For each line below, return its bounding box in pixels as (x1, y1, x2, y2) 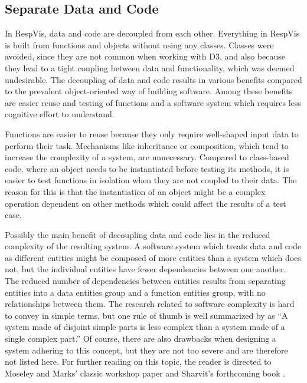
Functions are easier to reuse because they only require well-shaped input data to (5, 127, 299, 140)
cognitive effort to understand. (5, 108, 115, 120)
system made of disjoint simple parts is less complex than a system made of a (5, 321, 285, 333)
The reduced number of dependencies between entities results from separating (5, 275, 286, 287)
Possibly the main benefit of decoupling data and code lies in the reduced (5, 228, 270, 240)
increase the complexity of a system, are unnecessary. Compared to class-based (5, 151, 289, 163)
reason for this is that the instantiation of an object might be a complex (5, 185, 266, 197)
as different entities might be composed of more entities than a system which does (5, 251, 301, 263)
